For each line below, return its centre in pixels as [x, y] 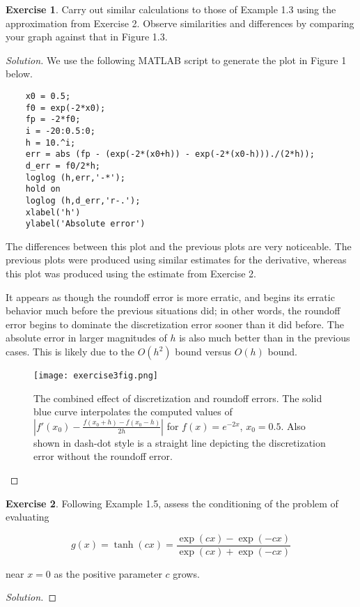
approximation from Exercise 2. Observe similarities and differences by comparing [180, 23]
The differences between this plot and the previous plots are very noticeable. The [179, 246]
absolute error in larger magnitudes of [86, 338]
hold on [43, 189]
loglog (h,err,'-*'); [75, 177]
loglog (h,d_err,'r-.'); [83, 200]
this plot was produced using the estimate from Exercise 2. [131, 274]
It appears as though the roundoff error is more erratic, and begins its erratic [170, 297]
